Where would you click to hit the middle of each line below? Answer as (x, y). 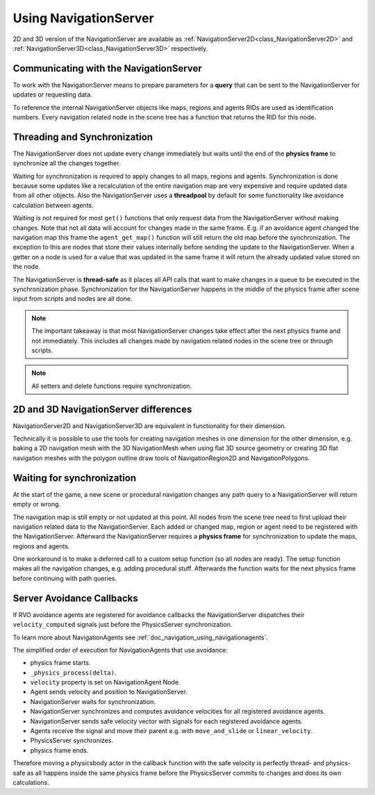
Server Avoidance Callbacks (75, 598)
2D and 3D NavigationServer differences (102, 409)
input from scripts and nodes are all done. (73, 299)
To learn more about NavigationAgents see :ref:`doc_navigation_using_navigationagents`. (141, 637)
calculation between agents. (53, 205)
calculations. (31, 782)
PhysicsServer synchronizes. (72, 741)
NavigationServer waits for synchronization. (93, 701)
